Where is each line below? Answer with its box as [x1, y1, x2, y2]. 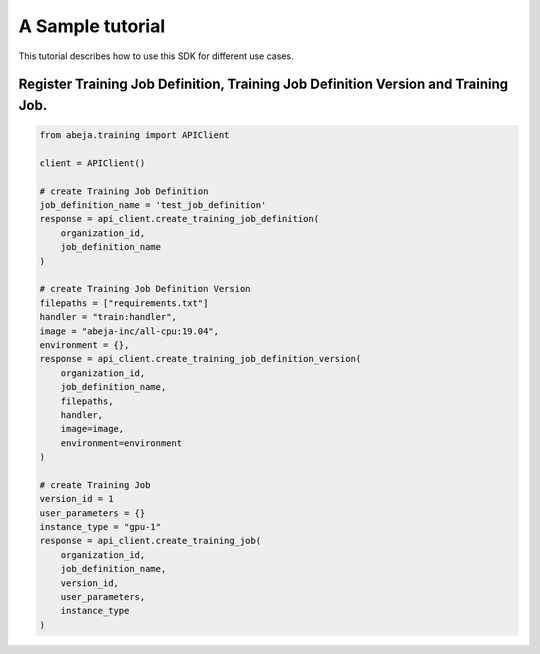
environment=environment [60, 437, 183, 449]
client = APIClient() [39, 157, 146, 169]
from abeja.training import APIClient [39, 130, 230, 141]
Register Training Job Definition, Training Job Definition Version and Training [18, 76, 509, 93]
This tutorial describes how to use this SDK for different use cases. [18, 50, 294, 62]
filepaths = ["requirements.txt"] [39, 297, 209, 309]
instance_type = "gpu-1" [39, 521, 162, 533]
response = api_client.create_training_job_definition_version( [39, 353, 362, 365]
